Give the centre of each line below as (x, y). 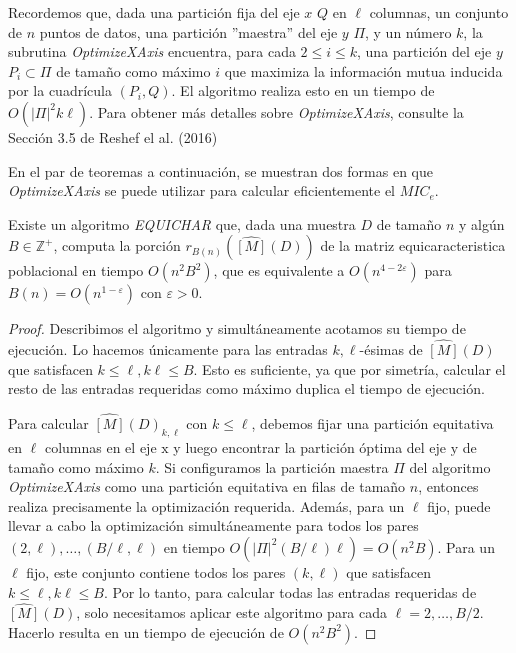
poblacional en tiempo (76, 270)
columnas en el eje (100, 446)
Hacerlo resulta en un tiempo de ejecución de (146, 631)
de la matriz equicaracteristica (413, 245)
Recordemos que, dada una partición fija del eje (154, 12)
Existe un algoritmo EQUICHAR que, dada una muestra (182, 223)
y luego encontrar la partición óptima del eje (310, 446)
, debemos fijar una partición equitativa (372, 423)
